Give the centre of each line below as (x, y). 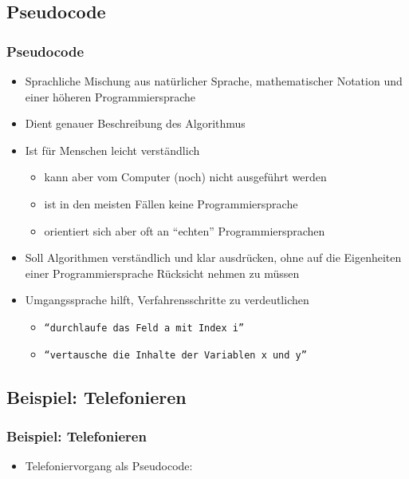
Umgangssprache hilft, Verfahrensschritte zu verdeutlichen (167, 300)
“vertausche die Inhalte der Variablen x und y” (175, 355)
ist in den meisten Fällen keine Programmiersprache (171, 203)
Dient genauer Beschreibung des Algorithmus (135, 123)
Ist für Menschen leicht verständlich (112, 150)
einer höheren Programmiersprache (110, 96)
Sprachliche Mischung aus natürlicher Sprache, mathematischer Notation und (214, 81)
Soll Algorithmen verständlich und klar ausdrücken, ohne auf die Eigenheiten (213, 257)
